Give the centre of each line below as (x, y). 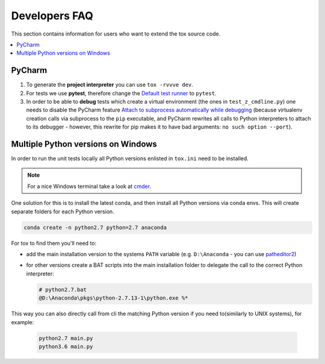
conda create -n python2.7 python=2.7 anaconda (95, 227)
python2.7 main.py (66, 338)
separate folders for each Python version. (63, 212)
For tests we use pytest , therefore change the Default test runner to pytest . (121, 93)
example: (23, 322)
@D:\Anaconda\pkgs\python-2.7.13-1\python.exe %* (113, 298)
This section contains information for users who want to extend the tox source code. (116, 34)
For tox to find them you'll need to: (54, 243)
